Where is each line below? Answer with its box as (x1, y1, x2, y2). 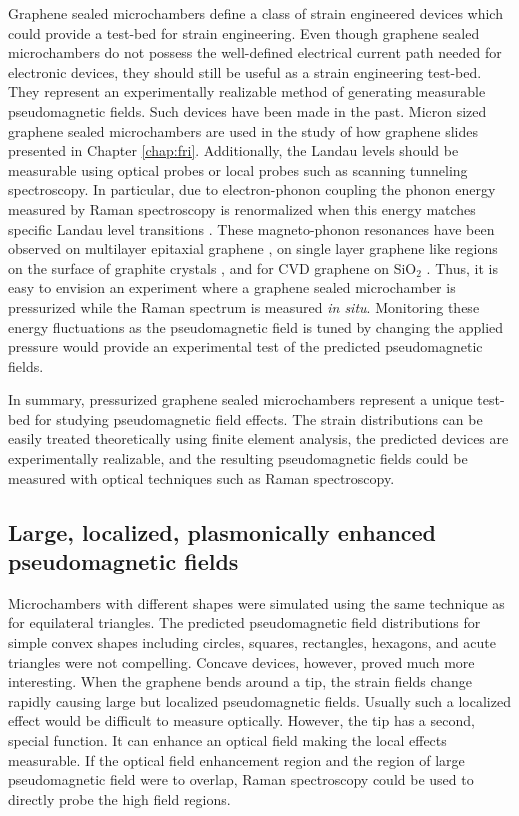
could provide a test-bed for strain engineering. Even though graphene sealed (8, 22, 480, 43)
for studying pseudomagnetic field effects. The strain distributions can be (34, 408, 483, 429)
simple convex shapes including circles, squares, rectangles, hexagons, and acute (8, 632, 496, 653)
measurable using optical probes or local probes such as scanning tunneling (8, 159, 468, 180)
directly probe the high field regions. (8, 788, 231, 809)
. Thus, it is (426, 257, 498, 278)
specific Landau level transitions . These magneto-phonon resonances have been (8, 218, 495, 239)
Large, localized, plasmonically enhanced (8, 516, 437, 547)
